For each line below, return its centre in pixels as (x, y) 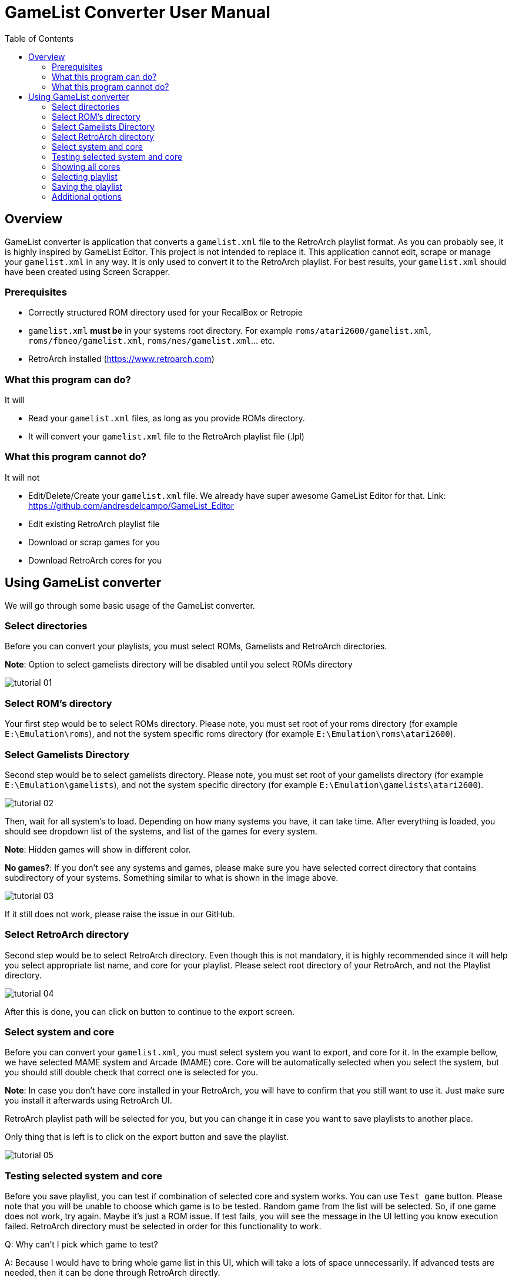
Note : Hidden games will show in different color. (98, 849)
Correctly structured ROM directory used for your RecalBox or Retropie (165, 313)
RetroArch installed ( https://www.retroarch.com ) (121, 359)
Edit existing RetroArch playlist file (94, 524)
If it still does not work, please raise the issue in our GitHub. (120, 914)
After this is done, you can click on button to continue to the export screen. (150, 1011)
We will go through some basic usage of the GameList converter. (130, 605)
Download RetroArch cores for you (95, 560)
